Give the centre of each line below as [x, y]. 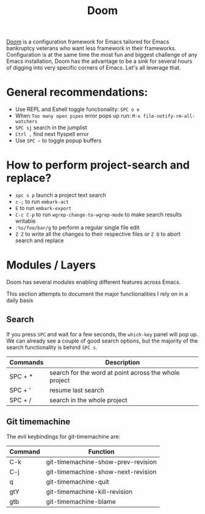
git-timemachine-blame [81, 501]
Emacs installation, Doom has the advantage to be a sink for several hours [99, 61]
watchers [26, 122]
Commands [27, 362]
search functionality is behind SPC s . [52, 347]
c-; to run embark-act [42, 201]
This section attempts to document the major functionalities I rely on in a [97, 294]
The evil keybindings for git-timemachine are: [63, 436]
